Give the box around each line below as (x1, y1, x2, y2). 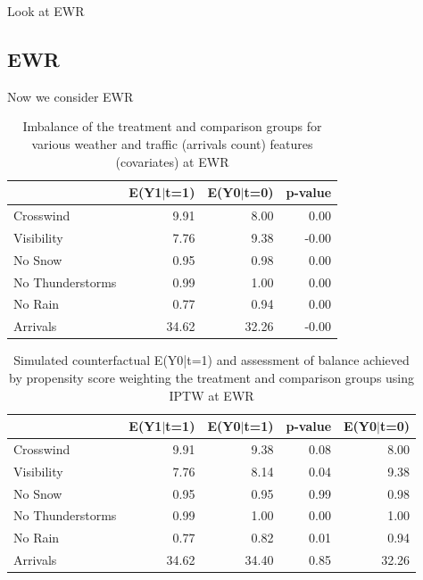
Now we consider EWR (7, 87, 134, 105)
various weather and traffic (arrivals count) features (31, 134, 313, 153)
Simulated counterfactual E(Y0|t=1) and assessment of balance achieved (13, 351, 410, 369)
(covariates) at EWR (115, 152, 229, 170)
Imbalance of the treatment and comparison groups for (22, 117, 322, 136)
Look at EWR (7, 2, 85, 20)
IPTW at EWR (169, 385, 254, 404)
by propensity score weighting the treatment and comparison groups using (9, 368, 415, 386)
